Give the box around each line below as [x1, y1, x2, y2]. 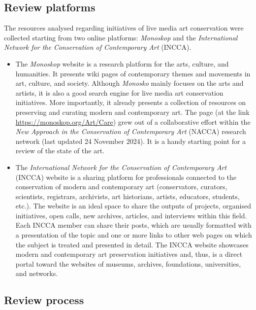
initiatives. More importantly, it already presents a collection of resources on [15, 97, 246, 107]
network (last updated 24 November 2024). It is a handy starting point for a [15, 136, 246, 146]
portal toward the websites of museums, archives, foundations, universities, [15, 258, 241, 269]
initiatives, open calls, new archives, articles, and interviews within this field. [15, 210, 247, 220]
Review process [4, 292, 84, 308]
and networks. [15, 268, 58, 278]
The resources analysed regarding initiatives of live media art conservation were [4, 23, 244, 33]
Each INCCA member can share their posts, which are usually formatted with [15, 220, 252, 230]
